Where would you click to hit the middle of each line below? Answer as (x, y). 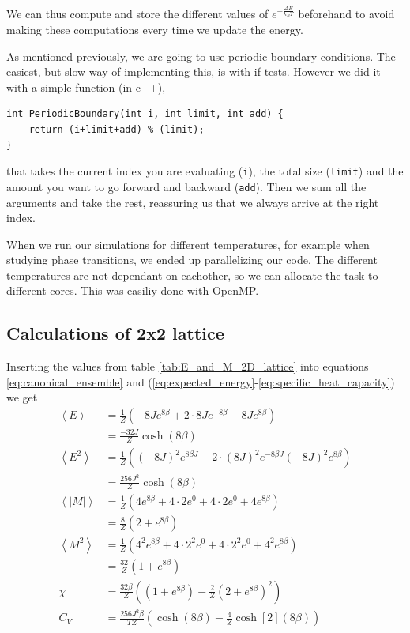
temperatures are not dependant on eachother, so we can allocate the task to (192, 275)
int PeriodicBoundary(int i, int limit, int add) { (145, 114)
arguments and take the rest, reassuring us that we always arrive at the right (193, 202)
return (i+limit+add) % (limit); (117, 130)
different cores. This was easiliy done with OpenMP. (133, 290)
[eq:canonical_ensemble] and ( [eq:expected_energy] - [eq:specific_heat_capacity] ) (201, 381)
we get (22, 397)
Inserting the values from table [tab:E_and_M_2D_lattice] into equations (188, 366)
